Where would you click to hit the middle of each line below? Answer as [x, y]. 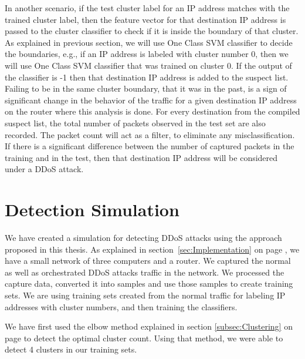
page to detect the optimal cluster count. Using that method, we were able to [144, 338]
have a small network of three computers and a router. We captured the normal [148, 261]
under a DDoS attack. [44, 169]
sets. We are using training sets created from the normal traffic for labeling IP [145, 295]
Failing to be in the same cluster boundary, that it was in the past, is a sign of [146, 88]
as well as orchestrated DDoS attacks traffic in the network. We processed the [145, 272]
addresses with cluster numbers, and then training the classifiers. [121, 306]
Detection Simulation [92, 209]
